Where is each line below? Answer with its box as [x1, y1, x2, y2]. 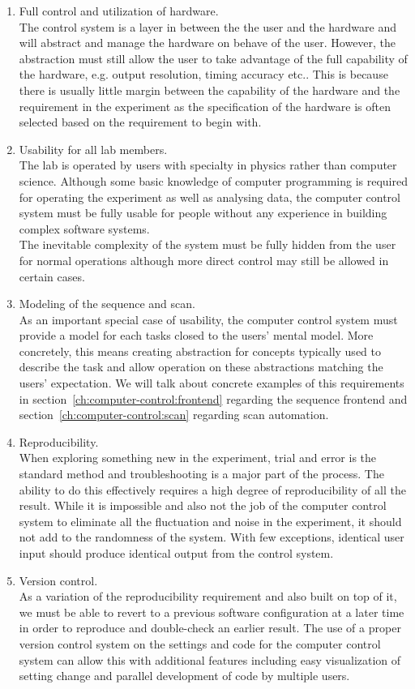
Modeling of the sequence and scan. [19, 295, 195, 312]
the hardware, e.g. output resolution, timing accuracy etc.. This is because [19, 66, 388, 83]
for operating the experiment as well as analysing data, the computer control [19, 188, 400, 205]
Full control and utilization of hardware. [19, 2, 219, 19]
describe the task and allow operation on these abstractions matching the [19, 358, 383, 375]
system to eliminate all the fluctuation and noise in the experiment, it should [19, 512, 402, 529]
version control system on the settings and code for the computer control [19, 635, 381, 652]
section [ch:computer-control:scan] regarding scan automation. [19, 406, 329, 423]
